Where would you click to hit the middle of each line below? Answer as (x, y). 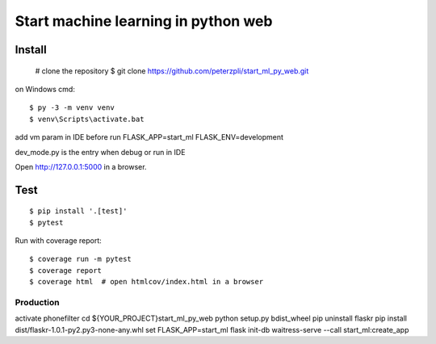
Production (37, 303)
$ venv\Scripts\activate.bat (87, 119)
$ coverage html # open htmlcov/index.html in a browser (147, 282)
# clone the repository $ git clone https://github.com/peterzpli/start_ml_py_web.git (172, 71)
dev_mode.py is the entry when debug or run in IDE (100, 152)
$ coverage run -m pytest (81, 259)
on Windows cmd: (45, 89)
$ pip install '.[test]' (78, 211)
